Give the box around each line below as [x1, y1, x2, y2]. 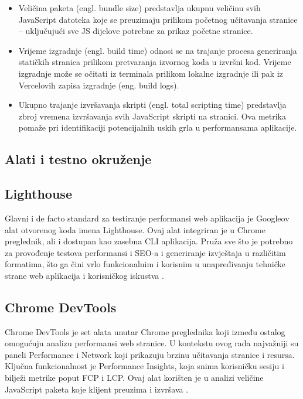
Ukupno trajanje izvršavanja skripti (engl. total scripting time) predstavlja [18, 98, 287, 111]
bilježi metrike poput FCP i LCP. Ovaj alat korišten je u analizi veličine [5, 371, 264, 384]
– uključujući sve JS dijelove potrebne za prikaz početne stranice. [18, 25, 253, 37]
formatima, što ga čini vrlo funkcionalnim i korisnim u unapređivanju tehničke [5, 258, 285, 270]
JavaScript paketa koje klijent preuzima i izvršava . [5, 383, 189, 395]
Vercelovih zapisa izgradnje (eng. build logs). [18, 79, 179, 91]
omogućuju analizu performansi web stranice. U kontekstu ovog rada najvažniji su [5, 337, 299, 349]
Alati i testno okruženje [5, 150, 152, 168]
